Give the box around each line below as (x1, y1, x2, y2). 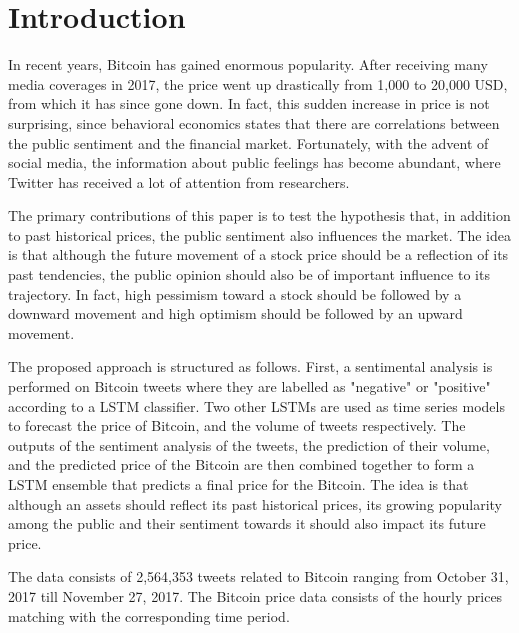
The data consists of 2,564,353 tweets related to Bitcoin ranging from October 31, (8, 566, 509, 587)
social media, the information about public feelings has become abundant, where (8, 152, 501, 173)
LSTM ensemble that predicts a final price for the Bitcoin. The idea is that (8, 474, 469, 494)
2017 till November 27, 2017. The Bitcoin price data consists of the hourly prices (8, 585, 503, 606)
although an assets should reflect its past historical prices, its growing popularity (8, 493, 503, 514)
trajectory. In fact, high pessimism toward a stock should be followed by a (8, 283, 462, 304)
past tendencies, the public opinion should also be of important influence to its (8, 264, 490, 285)
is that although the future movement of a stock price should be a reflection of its (8, 244, 509, 265)
